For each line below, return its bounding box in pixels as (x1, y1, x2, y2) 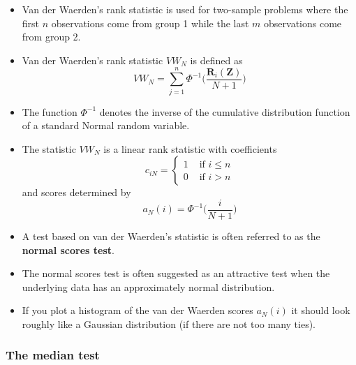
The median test (6, 346, 100, 364)
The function (22, 104, 77, 119)
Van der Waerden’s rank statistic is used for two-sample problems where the (22, 2, 348, 16)
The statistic (22, 141, 76, 156)
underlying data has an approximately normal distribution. (22, 279, 275, 294)
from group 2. (22, 29, 81, 44)
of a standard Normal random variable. (22, 118, 190, 133)
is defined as (190, 52, 243, 67)
